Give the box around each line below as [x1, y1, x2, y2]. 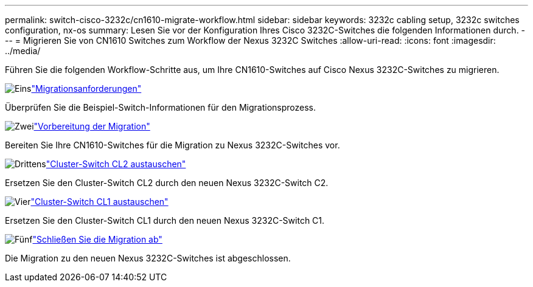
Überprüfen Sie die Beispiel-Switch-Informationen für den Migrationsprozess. [5, 102, 316, 112]
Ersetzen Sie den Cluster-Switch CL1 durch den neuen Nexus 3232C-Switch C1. [5, 215, 325, 226]
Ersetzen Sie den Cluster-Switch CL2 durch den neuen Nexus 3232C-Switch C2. [5, 178, 329, 188]
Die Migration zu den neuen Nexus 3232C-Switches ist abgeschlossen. [5, 253, 291, 263]
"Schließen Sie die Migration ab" [32, 234, 162, 244]
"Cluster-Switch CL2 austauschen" [46, 159, 186, 169]
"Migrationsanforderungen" [31, 83, 142, 94]
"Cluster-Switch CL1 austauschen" [30, 196, 169, 207]
